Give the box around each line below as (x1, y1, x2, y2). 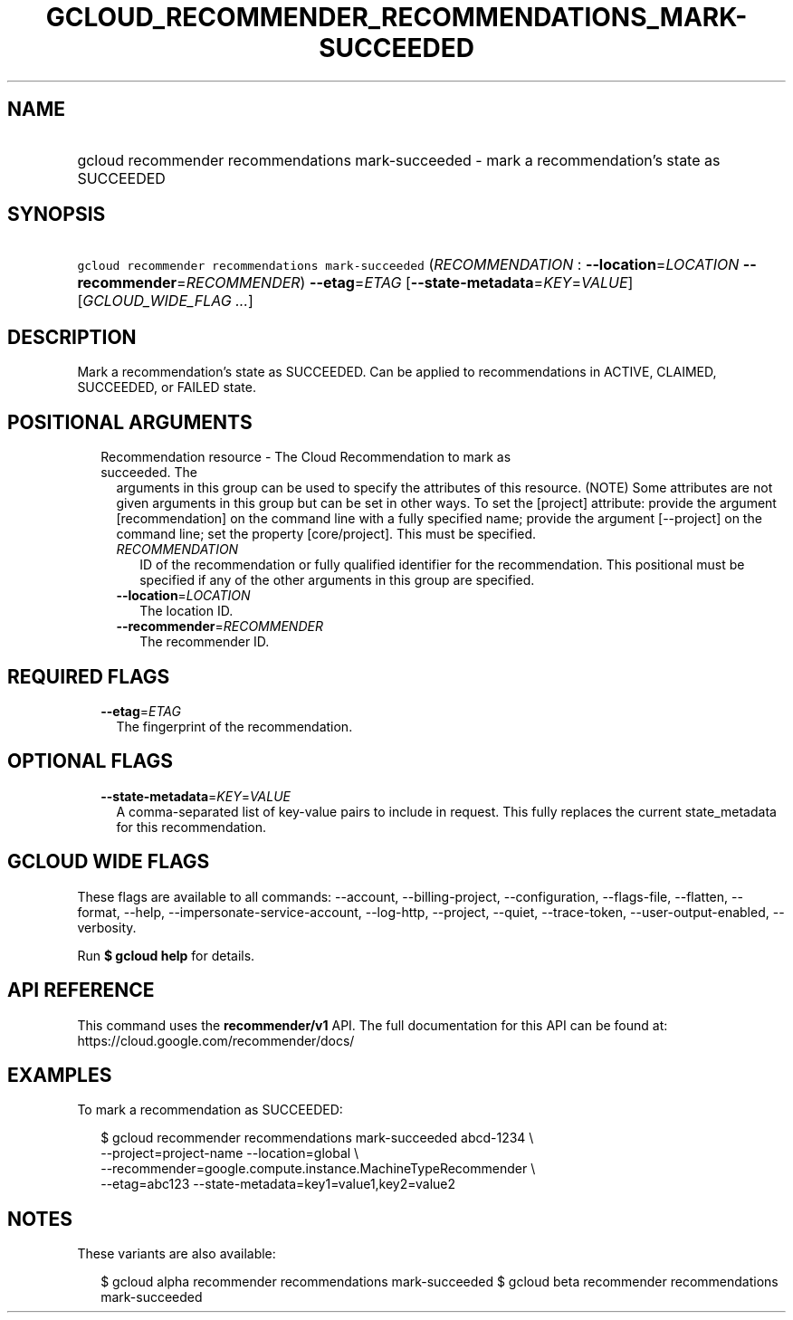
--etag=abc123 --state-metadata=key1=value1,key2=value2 (100, 1176, 456, 1192)
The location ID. (139, 603, 234, 619)
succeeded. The (100, 464, 197, 481)
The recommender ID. (139, 634, 270, 650)
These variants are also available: (77, 1246, 276, 1262)
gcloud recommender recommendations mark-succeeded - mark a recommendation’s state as (77, 150, 721, 169)
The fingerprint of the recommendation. (116, 718, 353, 734)
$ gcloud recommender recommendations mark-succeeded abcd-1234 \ (100, 1130, 534, 1146)
